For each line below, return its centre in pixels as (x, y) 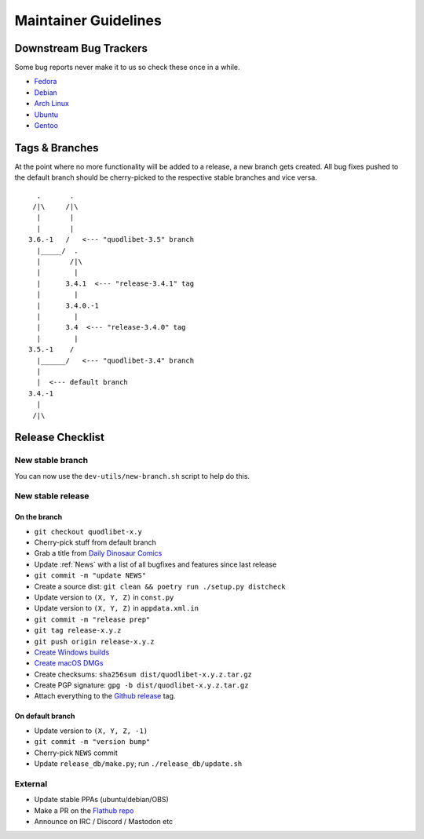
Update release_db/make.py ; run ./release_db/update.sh (138, 764)
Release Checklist (60, 438)
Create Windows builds (72, 652)
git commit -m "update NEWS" (90, 576)
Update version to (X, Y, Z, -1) (91, 731)
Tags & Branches (57, 148)
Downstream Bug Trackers (81, 48)
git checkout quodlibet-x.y (88, 531)
